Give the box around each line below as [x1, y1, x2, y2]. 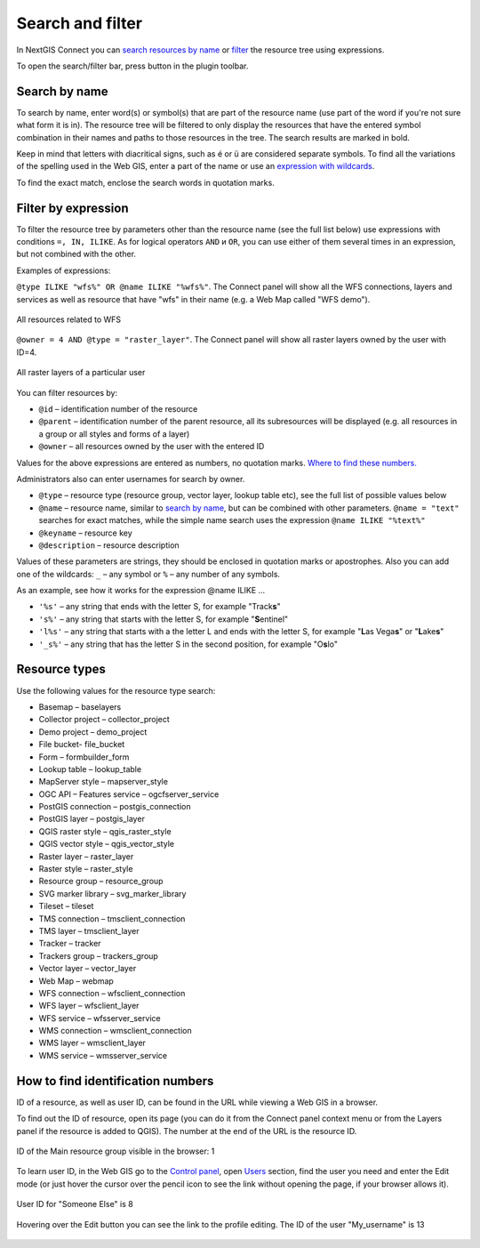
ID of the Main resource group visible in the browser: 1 [16, 1146, 215, 1156]
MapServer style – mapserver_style [38, 777, 169, 787]
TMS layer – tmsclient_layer [38, 925, 140, 936]
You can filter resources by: [16, 387, 118, 398]
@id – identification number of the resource [38, 404, 198, 414]
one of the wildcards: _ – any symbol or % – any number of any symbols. [16, 568, 280, 579]
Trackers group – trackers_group [38, 950, 159, 961]
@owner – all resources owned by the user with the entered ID [38, 441, 265, 452]
